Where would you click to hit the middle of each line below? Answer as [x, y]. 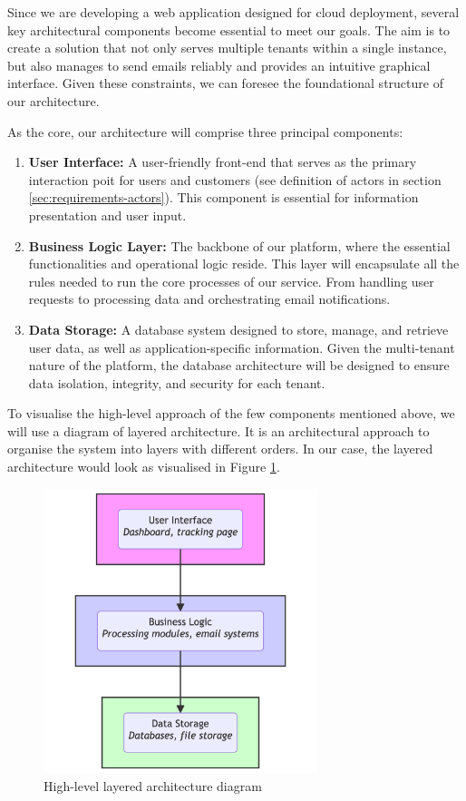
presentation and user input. [107, 215]
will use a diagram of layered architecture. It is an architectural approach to [218, 430]
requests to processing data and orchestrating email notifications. [209, 299]
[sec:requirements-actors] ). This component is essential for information [223, 197]
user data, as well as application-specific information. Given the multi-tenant [242, 347]
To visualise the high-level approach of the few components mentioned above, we [231, 413]
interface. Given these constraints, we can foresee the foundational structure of [225, 83]
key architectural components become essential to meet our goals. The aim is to [229, 29]
